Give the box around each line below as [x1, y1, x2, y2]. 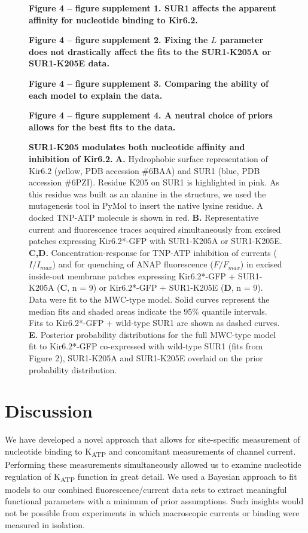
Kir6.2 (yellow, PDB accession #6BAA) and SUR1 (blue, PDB [29, 164, 260, 176]
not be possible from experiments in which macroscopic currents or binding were [5, 506, 300, 519]
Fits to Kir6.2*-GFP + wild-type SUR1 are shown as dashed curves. [29, 316, 280, 329]
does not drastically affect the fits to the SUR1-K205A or [29, 45, 272, 57]
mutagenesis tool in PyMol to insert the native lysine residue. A [29, 199, 263, 212]
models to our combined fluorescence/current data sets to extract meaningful [5, 483, 287, 495]
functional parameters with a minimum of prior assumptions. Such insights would [5, 495, 304, 507]
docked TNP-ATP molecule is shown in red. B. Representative [29, 211, 259, 223]
